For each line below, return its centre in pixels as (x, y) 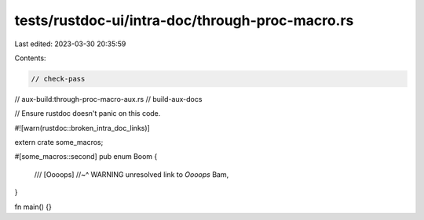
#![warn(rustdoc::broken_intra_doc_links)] (82, 128)
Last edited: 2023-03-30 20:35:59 (70, 44)
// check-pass (58, 79)
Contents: (30, 58)
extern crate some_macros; (59, 142)
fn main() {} (33, 207)
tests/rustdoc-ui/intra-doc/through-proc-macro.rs (184, 20)
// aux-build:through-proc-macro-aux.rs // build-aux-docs (108, 99)
